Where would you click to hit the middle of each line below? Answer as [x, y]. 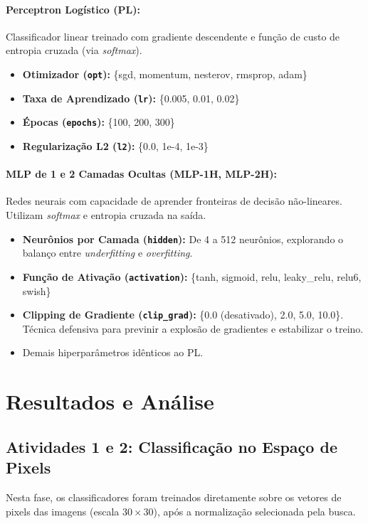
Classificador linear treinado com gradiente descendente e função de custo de [173, 36]
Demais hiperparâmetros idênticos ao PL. [113, 352]
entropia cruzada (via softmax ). [74, 50]
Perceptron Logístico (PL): [73, 9]
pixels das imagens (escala [63, 511]
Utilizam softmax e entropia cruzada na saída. [106, 215]
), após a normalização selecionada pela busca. [254, 511]
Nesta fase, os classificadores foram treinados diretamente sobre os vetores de [174, 497]
